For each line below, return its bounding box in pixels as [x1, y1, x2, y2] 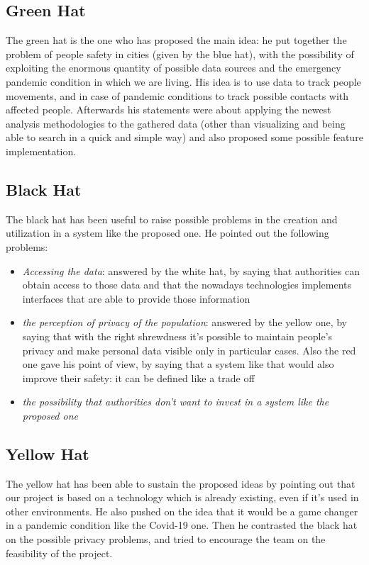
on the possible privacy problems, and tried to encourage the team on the [6, 532, 326, 547]
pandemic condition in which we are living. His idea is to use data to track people [6, 74, 361, 89]
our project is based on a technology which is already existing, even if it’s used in [6, 490, 359, 505]
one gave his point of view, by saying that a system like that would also [22, 357, 334, 371]
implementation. [6, 143, 77, 158]
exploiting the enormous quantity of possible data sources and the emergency [6, 60, 341, 75]
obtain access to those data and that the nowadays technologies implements [22, 277, 351, 292]
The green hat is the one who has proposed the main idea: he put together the [6, 33, 347, 47]
